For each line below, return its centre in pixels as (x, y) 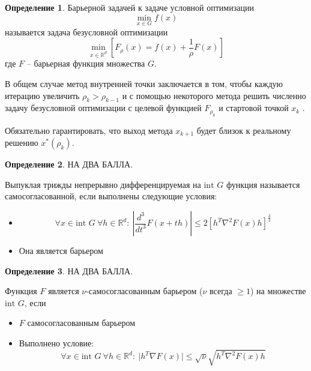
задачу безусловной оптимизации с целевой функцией (103, 108)
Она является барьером (61, 251)
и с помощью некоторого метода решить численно (214, 95)
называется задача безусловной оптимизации (86, 32)
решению (22, 143)
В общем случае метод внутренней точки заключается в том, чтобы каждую (144, 83)
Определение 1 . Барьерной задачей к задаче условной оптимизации (129, 7)
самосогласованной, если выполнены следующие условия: (111, 196)
